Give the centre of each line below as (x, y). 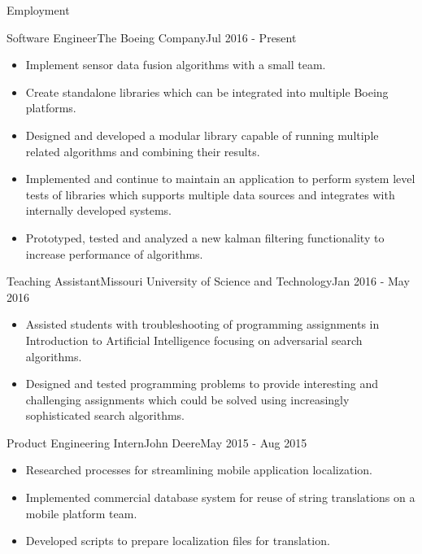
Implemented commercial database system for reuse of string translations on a (220, 497)
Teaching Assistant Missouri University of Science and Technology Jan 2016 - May (208, 281)
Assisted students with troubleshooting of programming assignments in (202, 324)
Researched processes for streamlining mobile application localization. (199, 470)
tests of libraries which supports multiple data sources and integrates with (210, 194)
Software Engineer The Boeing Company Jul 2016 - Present (152, 37)
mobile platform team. (81, 513)
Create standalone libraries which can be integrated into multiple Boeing (207, 92)
